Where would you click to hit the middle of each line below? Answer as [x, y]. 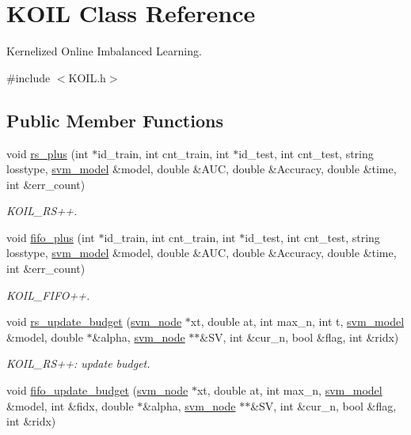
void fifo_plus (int [51, 237]
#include [29, 77]
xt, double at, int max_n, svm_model [289, 390]
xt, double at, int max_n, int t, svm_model [297, 322]
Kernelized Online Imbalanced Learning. [104, 51]
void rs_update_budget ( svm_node [94, 322]
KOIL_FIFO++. [48, 295]
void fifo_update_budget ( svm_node [97, 390]
